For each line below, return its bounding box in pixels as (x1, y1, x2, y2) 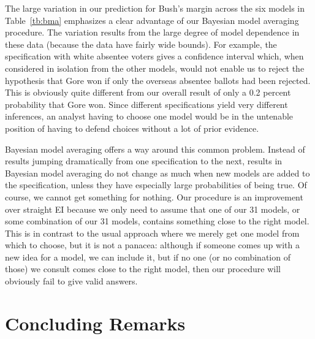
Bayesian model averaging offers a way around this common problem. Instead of (5, 142, 305, 155)
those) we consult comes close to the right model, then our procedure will (5, 262, 281, 275)
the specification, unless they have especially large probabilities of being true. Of (5, 178, 307, 191)
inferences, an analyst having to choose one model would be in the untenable (5, 110, 294, 123)
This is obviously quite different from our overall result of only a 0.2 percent (5, 86, 291, 99)
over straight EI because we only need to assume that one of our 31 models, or (5, 202, 300, 215)
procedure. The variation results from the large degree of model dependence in (5, 26, 300, 39)
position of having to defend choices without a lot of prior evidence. (5, 121, 259, 134)
